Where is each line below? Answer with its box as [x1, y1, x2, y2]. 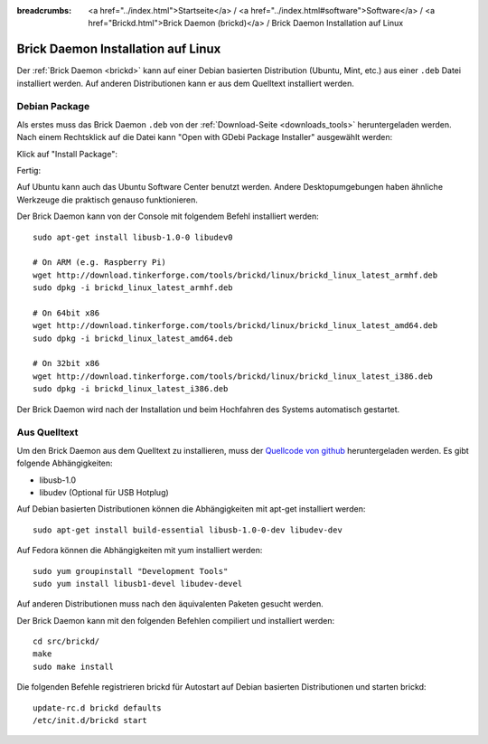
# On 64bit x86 [33, 307, 100, 318]
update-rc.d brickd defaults [33, 702, 162, 713]
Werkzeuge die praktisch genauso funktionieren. [16, 194, 199, 205]
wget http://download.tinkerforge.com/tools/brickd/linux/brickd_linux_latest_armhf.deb [33, 269, 438, 280]
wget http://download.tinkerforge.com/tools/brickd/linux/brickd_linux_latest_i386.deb [33, 371, 434, 381]
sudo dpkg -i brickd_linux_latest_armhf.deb [33, 283, 234, 293]
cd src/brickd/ [33, 636, 100, 646]
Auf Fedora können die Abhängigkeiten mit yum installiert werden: [16, 545, 263, 556]
